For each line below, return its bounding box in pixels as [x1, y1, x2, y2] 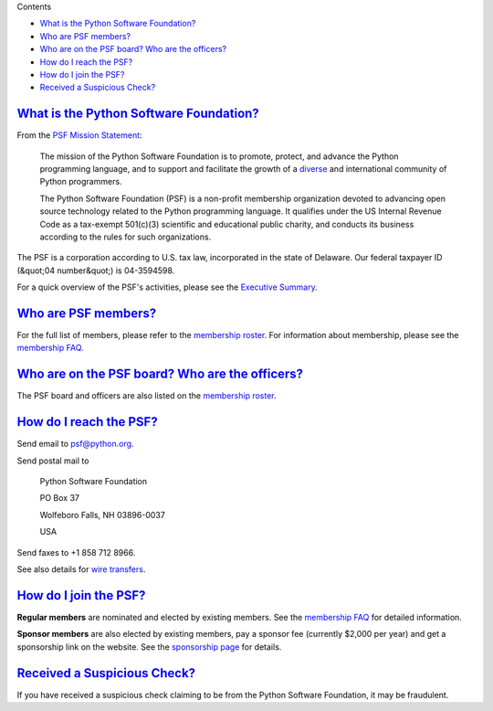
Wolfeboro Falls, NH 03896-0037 [39, 509, 166, 520]
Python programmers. [39, 176, 122, 187]
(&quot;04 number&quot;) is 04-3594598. [16, 265, 175, 276]
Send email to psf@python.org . [16, 439, 134, 450]
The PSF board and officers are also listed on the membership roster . [16, 390, 278, 401]
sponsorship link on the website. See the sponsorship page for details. [16, 641, 282, 653]
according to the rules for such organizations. [39, 231, 212, 242]
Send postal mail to [16, 455, 89, 466]
